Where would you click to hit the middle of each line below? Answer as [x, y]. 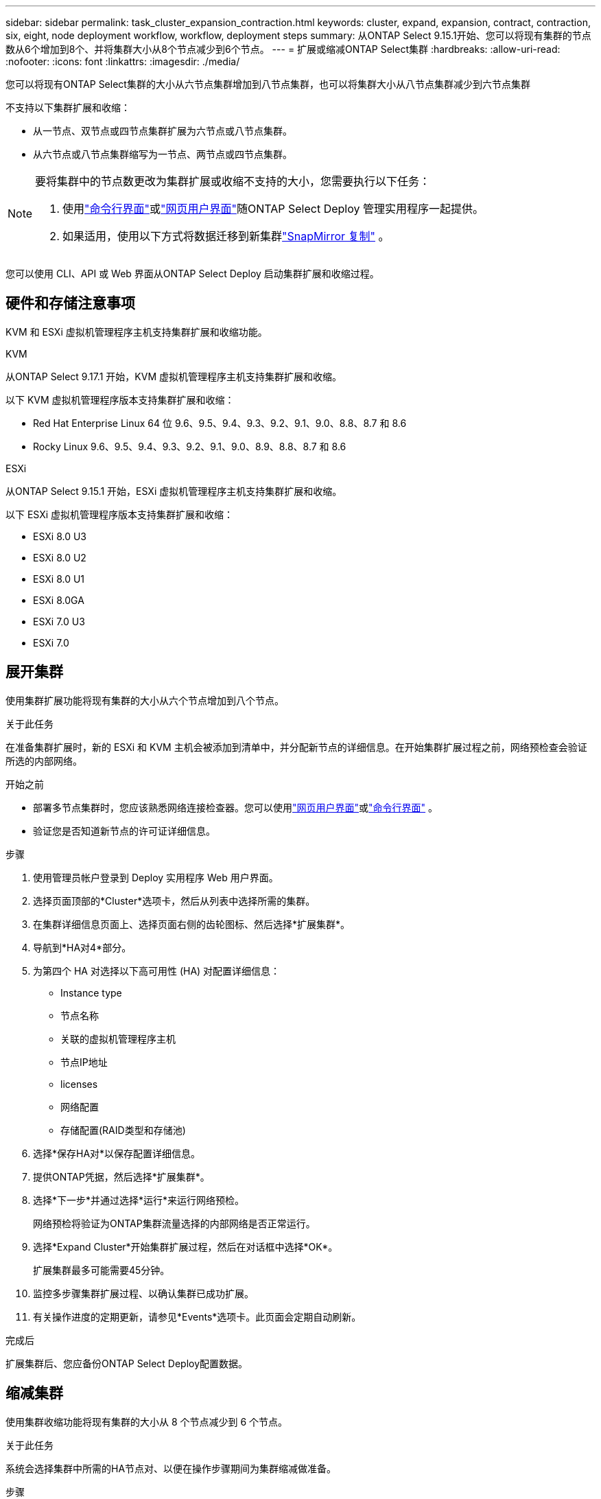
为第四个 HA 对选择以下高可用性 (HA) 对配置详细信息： [157, 971]
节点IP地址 [84, 1062]
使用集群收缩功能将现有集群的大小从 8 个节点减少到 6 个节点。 [147, 1421]
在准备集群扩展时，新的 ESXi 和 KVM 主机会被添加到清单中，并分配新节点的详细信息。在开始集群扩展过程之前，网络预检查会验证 [296, 747]
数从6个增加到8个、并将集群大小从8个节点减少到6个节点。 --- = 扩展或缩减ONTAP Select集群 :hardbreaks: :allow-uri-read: [283, 49]
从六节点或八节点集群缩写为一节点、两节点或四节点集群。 [163, 154]
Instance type [91, 992]
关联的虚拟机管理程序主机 [118, 1038]
